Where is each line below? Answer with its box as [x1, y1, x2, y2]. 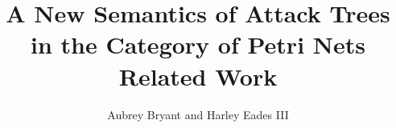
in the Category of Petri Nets [31, 28, 365, 61]
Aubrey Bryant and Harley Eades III [107, 106, 289, 122]
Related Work [118, 59, 278, 92]
